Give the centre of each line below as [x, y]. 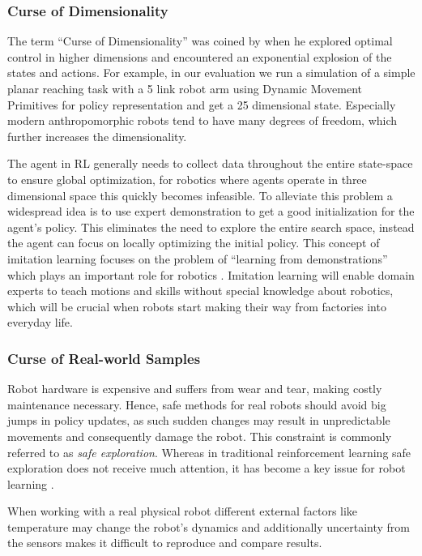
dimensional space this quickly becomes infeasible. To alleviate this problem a [200, 195]
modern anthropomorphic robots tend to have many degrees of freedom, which [202, 120]
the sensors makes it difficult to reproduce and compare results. [165, 543]
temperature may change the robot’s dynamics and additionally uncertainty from [209, 526]
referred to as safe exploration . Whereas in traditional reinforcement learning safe [209, 452]
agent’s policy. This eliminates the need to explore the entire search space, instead [211, 227]
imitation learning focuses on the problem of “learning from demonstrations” [198, 258]
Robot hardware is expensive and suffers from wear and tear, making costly [195, 389]
